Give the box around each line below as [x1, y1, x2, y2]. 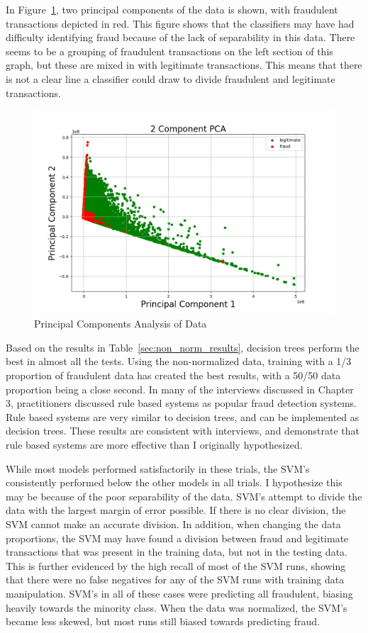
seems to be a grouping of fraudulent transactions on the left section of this [6, 43, 333, 58]
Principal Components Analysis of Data [34, 316, 207, 331]
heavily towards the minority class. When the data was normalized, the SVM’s [6, 600, 347, 615]
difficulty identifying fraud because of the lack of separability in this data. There [6, 30, 355, 45]
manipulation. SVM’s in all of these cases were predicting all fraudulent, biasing [6, 586, 353, 600]
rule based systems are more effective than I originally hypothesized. [6, 437, 303, 452]
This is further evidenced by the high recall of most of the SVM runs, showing [6, 558, 346, 573]
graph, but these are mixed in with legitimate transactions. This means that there [6, 57, 362, 72]
